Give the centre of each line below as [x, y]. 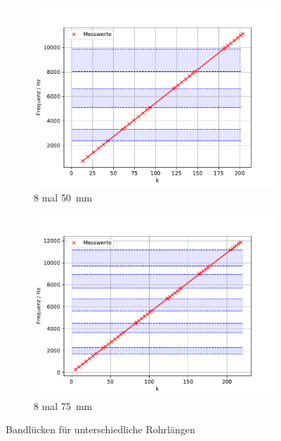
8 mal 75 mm [63, 405]
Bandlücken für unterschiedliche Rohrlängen [100, 429]
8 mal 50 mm [63, 197]
